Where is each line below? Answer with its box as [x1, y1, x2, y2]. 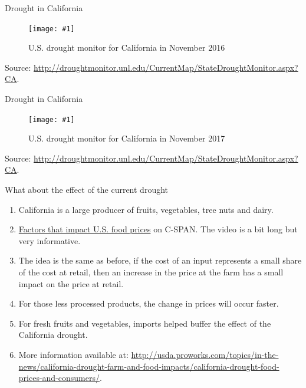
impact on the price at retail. [18, 277, 124, 290]
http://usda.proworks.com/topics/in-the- [131, 348, 279, 360]
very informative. [18, 234, 81, 246]
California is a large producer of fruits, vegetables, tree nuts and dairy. [18, 203, 274, 215]
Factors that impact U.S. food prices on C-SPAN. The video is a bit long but [18, 223, 298, 235]
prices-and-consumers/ [18, 371, 100, 384]
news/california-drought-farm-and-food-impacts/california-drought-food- [18, 360, 279, 372]
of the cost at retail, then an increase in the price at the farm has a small [18, 266, 284, 278]
